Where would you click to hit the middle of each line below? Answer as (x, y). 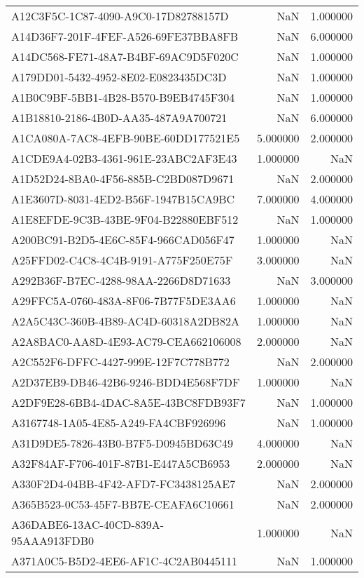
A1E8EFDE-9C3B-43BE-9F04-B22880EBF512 (125, 219)
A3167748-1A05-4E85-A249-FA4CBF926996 (119, 423)
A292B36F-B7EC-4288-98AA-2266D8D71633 (121, 280)
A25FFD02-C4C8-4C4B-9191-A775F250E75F (122, 260)
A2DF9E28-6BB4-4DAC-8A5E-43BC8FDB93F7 (128, 402)
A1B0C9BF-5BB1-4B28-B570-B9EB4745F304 (123, 97)
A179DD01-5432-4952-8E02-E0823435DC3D (119, 77)
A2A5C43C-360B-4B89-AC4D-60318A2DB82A (125, 321)
